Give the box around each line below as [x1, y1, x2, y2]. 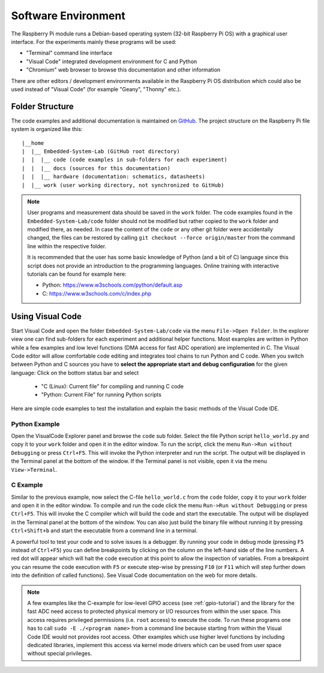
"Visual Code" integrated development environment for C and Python [26, 58, 197, 65]
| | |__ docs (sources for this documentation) [22, 165, 171, 171]
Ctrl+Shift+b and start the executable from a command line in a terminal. [11, 527, 198, 534]
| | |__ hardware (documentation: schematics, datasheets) [22, 173, 205, 180]
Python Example [11, 419, 60, 428]
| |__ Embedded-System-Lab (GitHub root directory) [22, 148, 180, 154]
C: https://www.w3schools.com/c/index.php [42, 290, 152, 297]
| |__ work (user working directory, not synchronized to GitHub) [22, 181, 224, 189]
